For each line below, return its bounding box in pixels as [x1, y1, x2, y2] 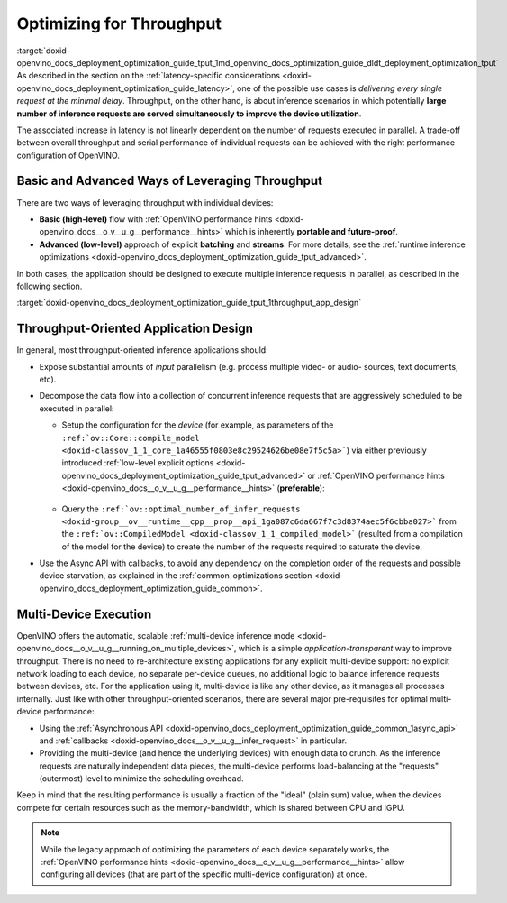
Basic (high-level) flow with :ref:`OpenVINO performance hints [39, 213, 273, 225]
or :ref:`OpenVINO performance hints [307, 470, 445, 481]
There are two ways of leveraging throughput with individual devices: [16, 197, 274, 207]
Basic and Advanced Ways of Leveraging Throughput [16, 173, 323, 189]
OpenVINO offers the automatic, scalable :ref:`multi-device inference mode [16, 630, 295, 640]
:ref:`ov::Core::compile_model [61, 433, 200, 443]
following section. [16, 281, 83, 291]
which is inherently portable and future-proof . [225, 226, 398, 237]
